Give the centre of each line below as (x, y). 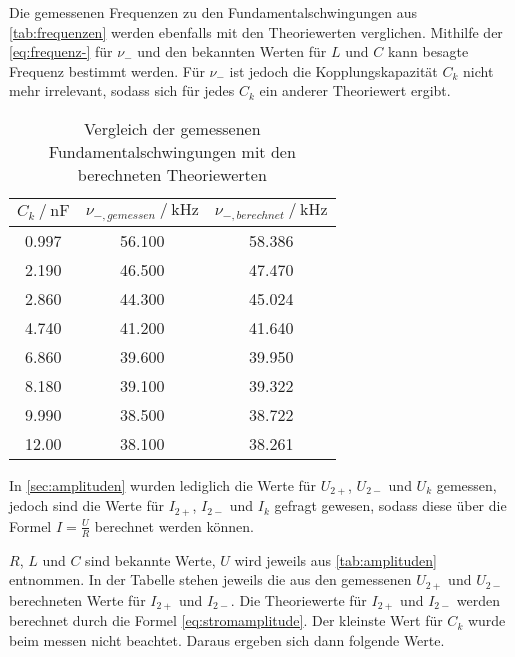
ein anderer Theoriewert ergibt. (355, 90)
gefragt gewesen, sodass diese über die (390, 505)
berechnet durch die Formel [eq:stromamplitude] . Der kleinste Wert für (226, 620)
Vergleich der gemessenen (172, 128)
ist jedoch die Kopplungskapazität (333, 70)
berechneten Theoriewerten (172, 174)
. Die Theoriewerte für (298, 599)
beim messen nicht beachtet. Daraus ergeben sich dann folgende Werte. (227, 639)
